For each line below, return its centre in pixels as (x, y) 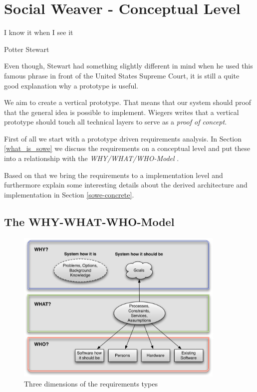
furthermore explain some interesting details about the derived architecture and (126, 185)
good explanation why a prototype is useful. (71, 85)
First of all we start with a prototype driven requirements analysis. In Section (123, 138)
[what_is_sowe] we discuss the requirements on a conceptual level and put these (127, 148)
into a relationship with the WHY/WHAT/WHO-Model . (92, 158)
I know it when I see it (39, 32)
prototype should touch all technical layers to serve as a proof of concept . (116, 122)
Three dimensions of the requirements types (91, 383)
